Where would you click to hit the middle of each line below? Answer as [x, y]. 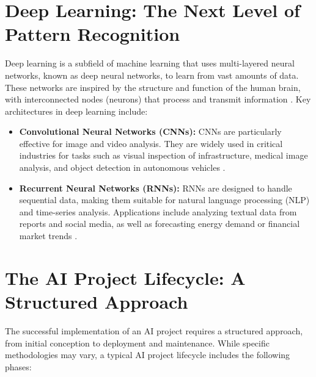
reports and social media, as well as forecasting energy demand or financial [160, 224]
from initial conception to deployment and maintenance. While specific [137, 343]
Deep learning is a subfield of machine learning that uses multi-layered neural [150, 63]
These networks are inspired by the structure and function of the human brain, [153, 87]
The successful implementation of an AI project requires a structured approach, [154, 330]
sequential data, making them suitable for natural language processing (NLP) [164, 200]
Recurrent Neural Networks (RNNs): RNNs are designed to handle [156, 188]
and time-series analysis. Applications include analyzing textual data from [158, 211]
